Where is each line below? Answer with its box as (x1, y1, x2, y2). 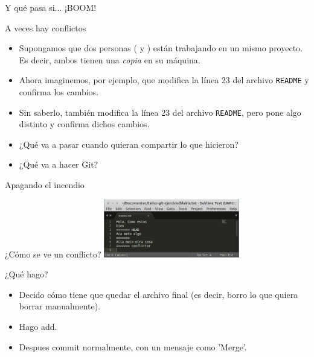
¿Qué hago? (5, 268, 48, 280)
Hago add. (19, 320, 57, 333)
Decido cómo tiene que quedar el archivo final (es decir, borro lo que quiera (19, 288, 298, 300)
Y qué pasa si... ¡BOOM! (5, 1, 97, 13)
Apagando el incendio (5, 178, 85, 191)
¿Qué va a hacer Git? (19, 158, 98, 171)
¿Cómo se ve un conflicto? (5, 247, 101, 260)
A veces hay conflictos (5, 21, 86, 34)
